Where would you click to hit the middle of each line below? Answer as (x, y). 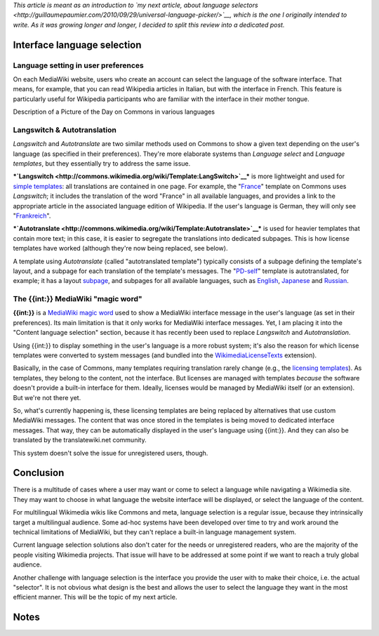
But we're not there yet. (47, 397)
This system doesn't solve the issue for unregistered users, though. (111, 453)
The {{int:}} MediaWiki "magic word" (78, 299)
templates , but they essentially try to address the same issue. (102, 164)
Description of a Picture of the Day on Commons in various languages (114, 112)
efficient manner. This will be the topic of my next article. (95, 597)
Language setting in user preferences (78, 65)
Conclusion (39, 473)
